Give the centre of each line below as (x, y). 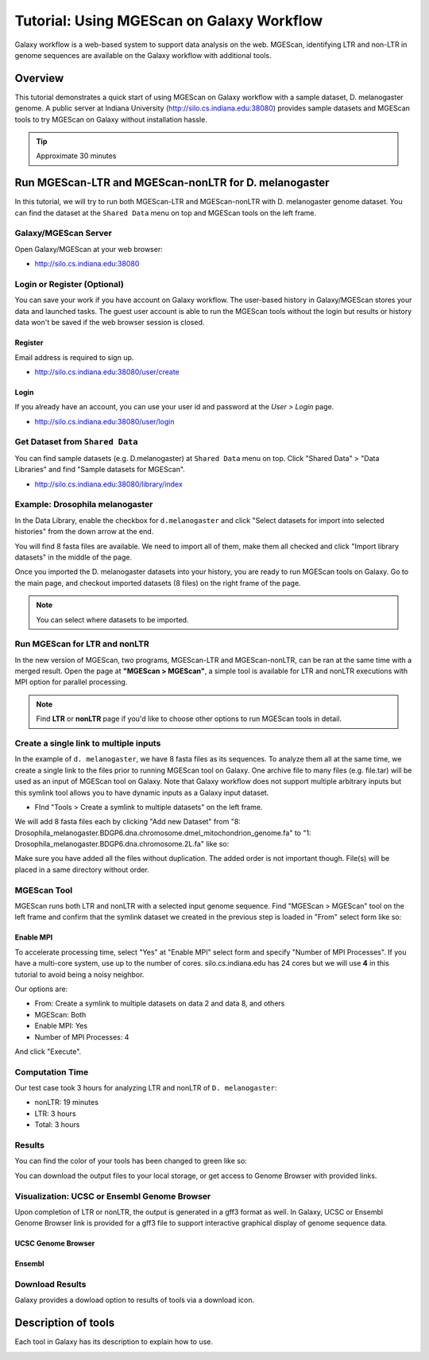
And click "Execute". (48, 1051)
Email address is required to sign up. (74, 357)
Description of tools (65, 1323)
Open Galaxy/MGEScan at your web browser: (89, 249)
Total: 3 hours (57, 1125)
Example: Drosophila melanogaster (84, 505)
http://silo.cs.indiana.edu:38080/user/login (104, 421)
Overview (39, 78)
